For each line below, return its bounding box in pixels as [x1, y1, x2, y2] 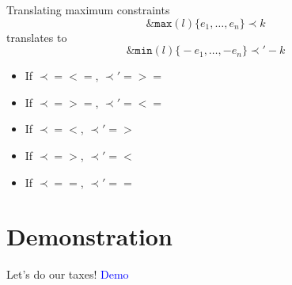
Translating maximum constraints [6, 2, 170, 17]
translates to [6, 28, 67, 45]
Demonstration [6, 220, 173, 253]
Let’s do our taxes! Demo [6, 266, 129, 283]
